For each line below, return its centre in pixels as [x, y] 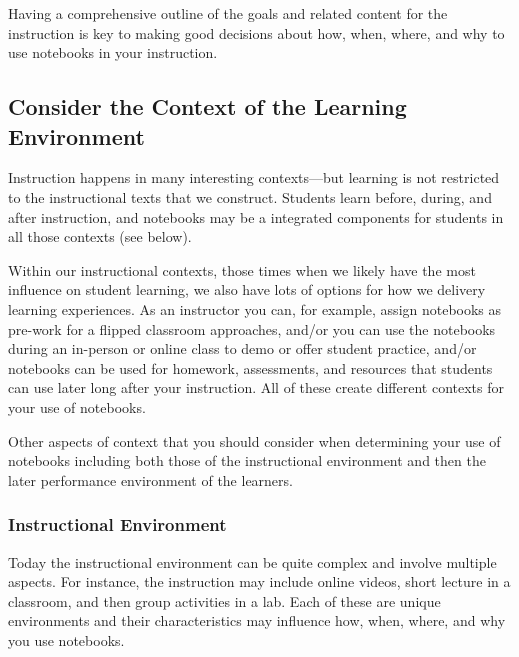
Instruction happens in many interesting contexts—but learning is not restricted [254, 177]
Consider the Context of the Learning [207, 106]
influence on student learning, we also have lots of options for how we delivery [247, 289]
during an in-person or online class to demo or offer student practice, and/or [242, 348]
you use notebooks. [66, 639]
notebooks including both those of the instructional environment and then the [247, 460]
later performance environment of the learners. [150, 479]
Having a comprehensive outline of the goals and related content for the [228, 13]
